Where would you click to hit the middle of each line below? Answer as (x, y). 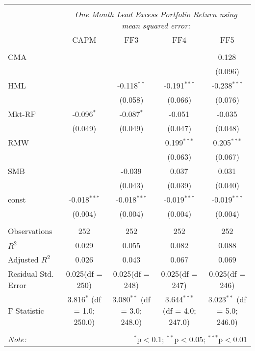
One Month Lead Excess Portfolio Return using (156, 14)
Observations (30, 231)
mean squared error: (156, 25)
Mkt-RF (22, 114)
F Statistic (26, 310)
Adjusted (23, 259)
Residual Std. (31, 274)
